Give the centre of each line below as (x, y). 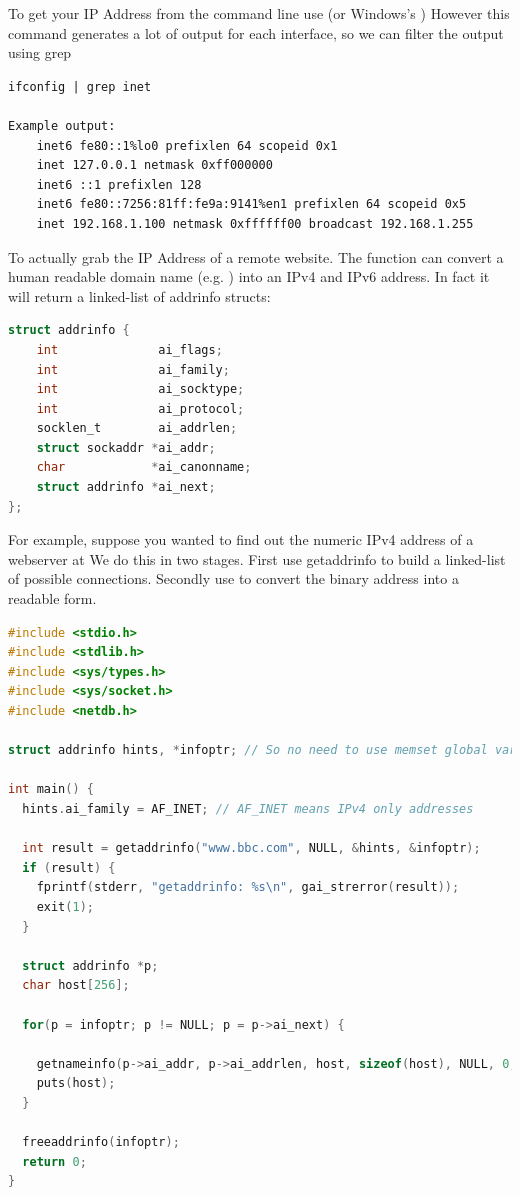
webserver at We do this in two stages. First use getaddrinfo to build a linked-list (257, 558)
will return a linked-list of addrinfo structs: (139, 295)
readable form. (52, 598)
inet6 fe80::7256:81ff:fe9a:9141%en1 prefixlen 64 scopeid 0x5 (251, 204)
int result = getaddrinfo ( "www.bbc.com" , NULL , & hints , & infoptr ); (251, 848)
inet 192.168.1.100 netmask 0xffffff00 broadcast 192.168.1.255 (255, 223)
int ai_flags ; (129, 349)
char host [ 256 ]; (76, 985)
